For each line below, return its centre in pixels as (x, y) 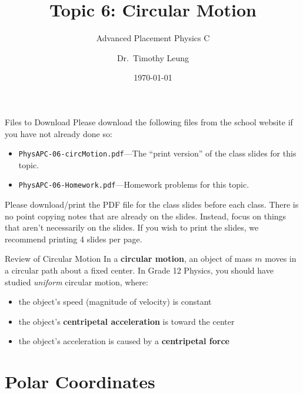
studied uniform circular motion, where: (76, 282)
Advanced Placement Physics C (153, 38)
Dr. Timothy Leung (153, 57)
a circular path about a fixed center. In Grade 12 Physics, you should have (139, 270)
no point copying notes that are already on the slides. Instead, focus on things (146, 216)
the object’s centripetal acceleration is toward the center (126, 321)
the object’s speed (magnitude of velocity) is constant (115, 302)
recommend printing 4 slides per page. (74, 239)
